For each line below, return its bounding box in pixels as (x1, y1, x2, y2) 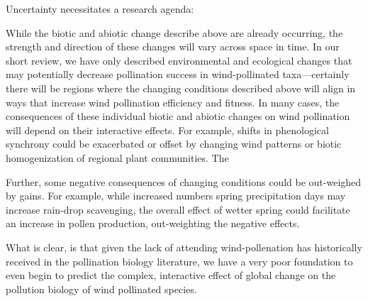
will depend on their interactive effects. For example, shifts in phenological (6, 122, 329, 137)
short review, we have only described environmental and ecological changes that (6, 53, 352, 67)
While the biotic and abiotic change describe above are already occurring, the (6, 25, 343, 40)
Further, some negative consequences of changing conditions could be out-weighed (6, 174, 362, 189)
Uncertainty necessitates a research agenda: (6, 1, 194, 16)
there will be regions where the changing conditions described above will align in (6, 80, 356, 95)
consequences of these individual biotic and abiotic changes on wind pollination (6, 109, 350, 124)
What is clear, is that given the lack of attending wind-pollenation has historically (6, 239, 362, 254)
